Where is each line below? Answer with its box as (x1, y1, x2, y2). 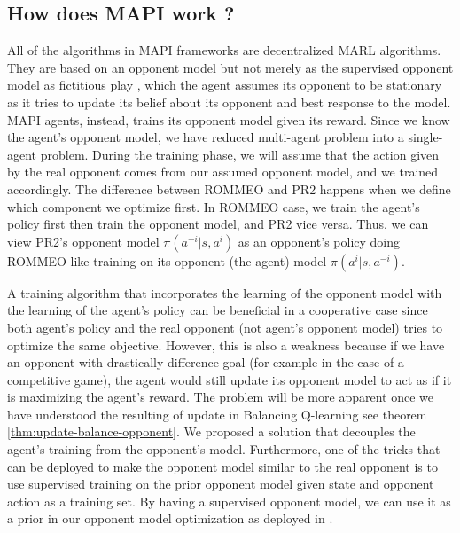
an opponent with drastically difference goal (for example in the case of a (7, 353, 404, 372)
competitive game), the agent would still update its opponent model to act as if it (7, 370, 452, 388)
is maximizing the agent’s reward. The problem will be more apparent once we (7, 388, 433, 406)
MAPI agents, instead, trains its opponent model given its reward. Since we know (7, 110, 450, 129)
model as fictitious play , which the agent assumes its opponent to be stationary (7, 75, 442, 94)
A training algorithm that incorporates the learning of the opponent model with (7, 283, 442, 302)
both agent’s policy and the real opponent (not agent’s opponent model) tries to (7, 317, 443, 336)
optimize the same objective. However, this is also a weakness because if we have (7, 335, 445, 354)
